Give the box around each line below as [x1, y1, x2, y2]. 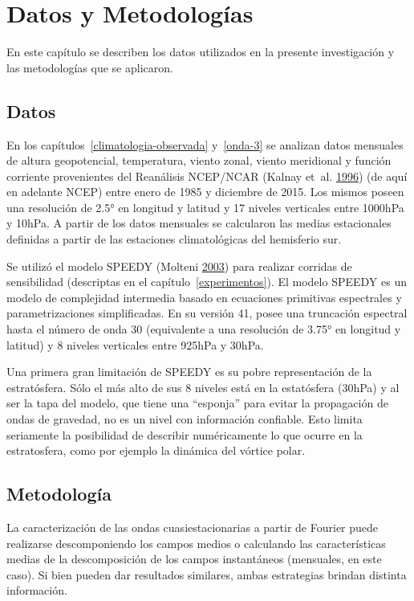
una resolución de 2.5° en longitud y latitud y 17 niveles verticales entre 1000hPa [6, 198, 404, 215]
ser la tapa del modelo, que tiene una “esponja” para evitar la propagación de [6, 395, 388, 411]
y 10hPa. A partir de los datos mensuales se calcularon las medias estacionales [6, 215, 392, 231]
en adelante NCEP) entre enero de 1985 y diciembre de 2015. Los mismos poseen [6, 183, 404, 200]
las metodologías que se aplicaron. [6, 59, 173, 76]
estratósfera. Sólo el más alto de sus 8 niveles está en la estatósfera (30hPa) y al [6, 378, 400, 395]
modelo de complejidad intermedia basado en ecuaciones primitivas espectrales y [6, 288, 402, 305]
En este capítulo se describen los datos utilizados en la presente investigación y [6, 43, 395, 60]
